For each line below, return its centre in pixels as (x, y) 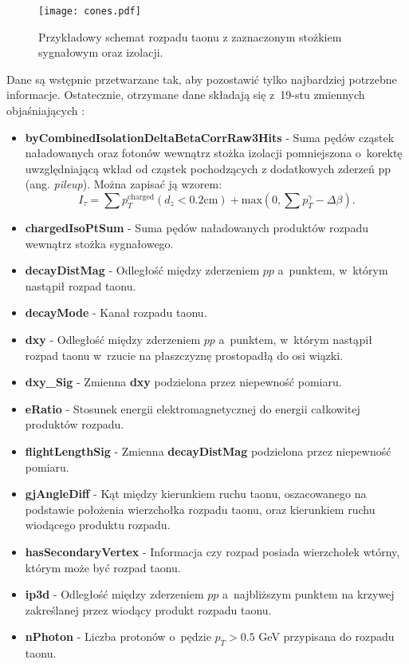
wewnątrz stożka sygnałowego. (99, 243)
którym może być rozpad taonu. (103, 567)
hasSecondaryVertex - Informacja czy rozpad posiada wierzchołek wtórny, (212, 551)
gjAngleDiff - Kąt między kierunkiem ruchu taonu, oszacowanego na (196, 494)
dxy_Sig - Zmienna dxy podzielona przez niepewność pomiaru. (183, 382)
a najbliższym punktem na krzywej (309, 594)
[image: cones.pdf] (90, 11)
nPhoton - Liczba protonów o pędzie (118, 636)
